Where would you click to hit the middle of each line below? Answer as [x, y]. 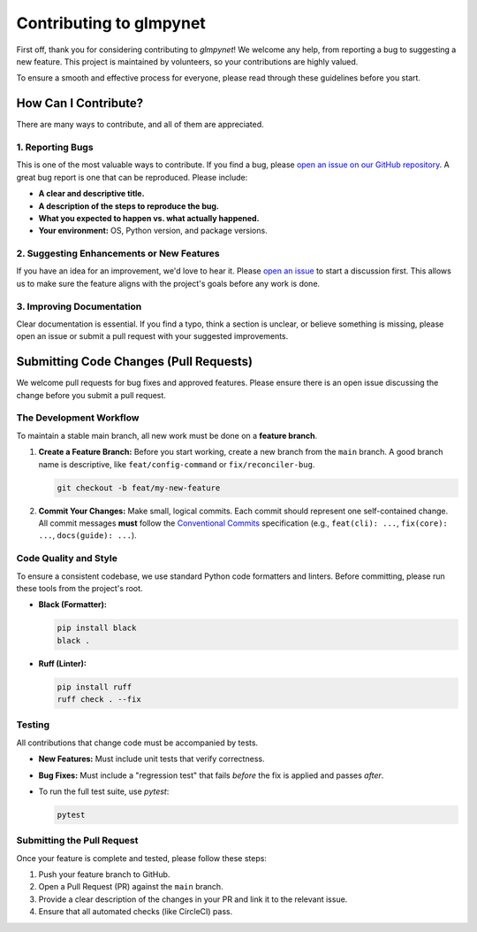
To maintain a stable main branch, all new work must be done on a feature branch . [167, 435]
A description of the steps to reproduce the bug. [129, 206]
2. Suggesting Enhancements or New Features [118, 254]
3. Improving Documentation [79, 306]
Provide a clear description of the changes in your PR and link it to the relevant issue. [193, 899]
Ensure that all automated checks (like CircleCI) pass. [136, 912]
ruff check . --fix [99, 700]
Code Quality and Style [67, 558]
